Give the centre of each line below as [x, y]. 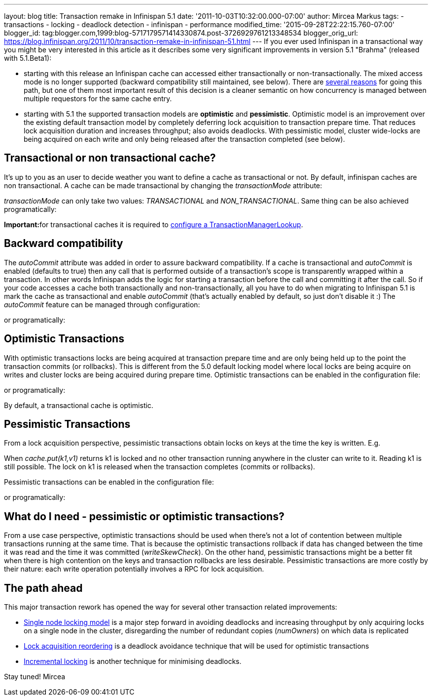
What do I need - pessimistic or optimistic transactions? [144, 516]
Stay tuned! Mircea [35, 677]
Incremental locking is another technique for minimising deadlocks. [133, 661]
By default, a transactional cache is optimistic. [79, 405]
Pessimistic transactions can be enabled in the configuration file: [109, 482]
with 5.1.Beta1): [28, 58]
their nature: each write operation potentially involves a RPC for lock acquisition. [134, 569]
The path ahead [43, 588]
